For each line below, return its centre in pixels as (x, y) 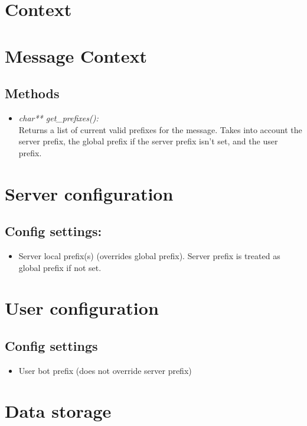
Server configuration (89, 193)
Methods (32, 93)
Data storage (58, 411)
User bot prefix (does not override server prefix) (105, 370)
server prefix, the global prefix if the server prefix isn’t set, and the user (148, 141)
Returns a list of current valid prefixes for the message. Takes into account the (160, 129)
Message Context (76, 55)
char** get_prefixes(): (58, 117)
